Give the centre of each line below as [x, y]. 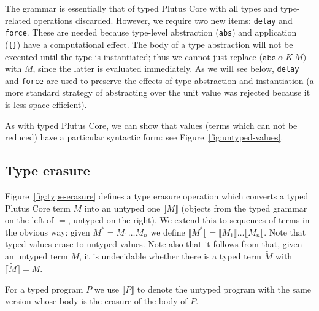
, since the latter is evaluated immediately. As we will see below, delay [166, 68]
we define [168, 232]
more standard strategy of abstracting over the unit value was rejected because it [158, 92]
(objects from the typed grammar [244, 208]
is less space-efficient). [46, 105]
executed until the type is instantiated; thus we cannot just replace [131, 56]
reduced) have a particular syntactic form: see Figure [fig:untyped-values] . [144, 137]
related [18, 20]
